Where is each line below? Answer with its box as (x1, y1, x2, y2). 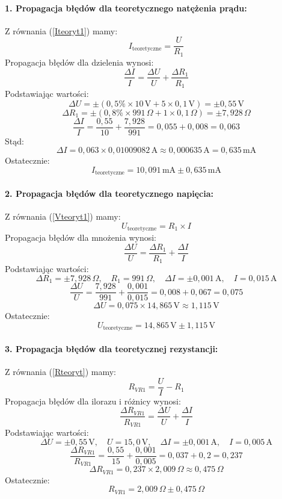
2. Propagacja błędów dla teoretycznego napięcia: (5, 187, 213, 199)
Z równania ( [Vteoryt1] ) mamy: (5, 210, 121, 223)
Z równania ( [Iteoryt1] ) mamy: (5, 24, 118, 37)
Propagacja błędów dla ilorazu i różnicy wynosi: (5, 394, 181, 407)
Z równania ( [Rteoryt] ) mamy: (5, 365, 117, 378)
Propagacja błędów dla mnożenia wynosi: (5, 231, 156, 244)
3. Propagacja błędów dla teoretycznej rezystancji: (5, 342, 218, 355)
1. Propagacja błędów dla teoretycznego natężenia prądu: (5, 1, 247, 14)
